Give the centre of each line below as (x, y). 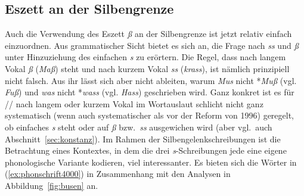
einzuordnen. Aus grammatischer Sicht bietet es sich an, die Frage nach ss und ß (152, 45)
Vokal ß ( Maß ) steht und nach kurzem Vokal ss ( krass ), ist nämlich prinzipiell (147, 68)
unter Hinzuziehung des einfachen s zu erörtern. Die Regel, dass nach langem (145, 57)
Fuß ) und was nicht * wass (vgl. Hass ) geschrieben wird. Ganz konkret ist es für (150, 92)
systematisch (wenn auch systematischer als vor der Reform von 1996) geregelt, (150, 115)
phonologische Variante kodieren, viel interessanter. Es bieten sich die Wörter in (151, 162)
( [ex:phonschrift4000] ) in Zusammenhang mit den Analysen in (118, 174)
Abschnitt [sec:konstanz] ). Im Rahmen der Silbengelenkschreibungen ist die (143, 139)
